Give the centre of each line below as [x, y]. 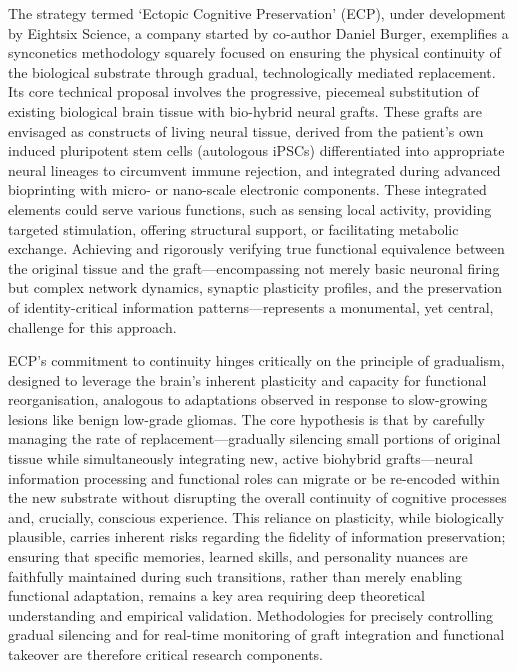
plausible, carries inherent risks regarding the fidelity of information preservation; [257, 536]
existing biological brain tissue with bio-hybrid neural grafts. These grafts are [245, 110]
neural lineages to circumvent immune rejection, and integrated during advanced [254, 169]
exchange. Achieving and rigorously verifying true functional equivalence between [256, 248]
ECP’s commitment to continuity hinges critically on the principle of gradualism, [256, 360]
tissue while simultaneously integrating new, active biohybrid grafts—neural [240, 458]
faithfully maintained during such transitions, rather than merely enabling [235, 575]
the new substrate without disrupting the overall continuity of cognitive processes [257, 497]
